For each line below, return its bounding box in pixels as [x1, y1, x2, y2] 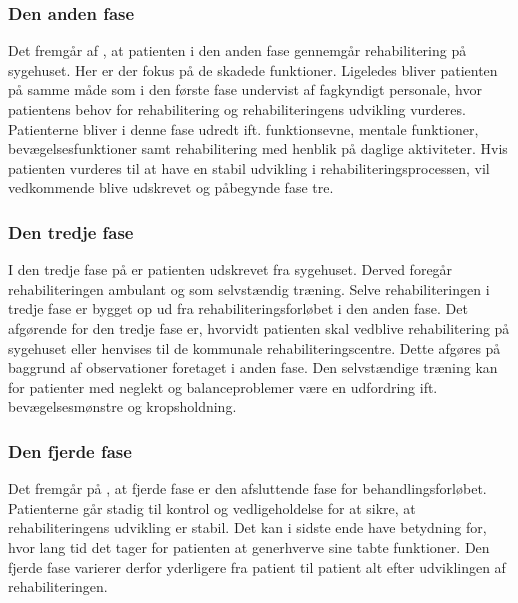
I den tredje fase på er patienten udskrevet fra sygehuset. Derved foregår [8, 259, 453, 280]
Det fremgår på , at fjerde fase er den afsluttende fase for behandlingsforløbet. [8, 478, 487, 499]
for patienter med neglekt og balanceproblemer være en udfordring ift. [8, 376, 438, 397]
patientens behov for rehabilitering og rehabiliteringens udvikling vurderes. [8, 99, 466, 119]
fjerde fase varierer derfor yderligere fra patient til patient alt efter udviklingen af [8, 556, 506, 577]
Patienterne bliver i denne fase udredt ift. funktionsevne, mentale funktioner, [8, 118, 479, 139]
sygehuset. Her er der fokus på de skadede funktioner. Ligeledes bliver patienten [8, 59, 498, 80]
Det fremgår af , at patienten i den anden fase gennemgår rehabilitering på [8, 40, 467, 61]
